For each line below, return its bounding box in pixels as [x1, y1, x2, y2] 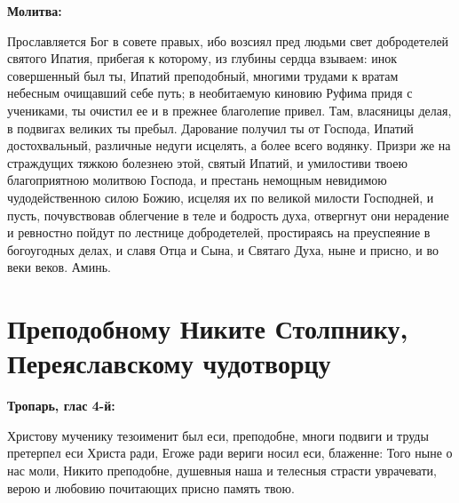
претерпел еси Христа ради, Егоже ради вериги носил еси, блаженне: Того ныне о [7, 443, 453, 462]
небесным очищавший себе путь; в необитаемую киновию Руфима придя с [7, 84, 413, 102]
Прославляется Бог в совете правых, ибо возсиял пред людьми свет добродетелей [7, 31, 449, 50]
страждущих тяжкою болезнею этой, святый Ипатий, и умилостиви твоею [7, 153, 408, 172]
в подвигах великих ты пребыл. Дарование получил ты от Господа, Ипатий [7, 118, 414, 137]
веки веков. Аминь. [7, 258, 111, 276]
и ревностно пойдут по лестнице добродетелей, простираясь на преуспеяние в [7, 223, 431, 242]
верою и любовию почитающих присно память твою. [7, 478, 295, 497]
